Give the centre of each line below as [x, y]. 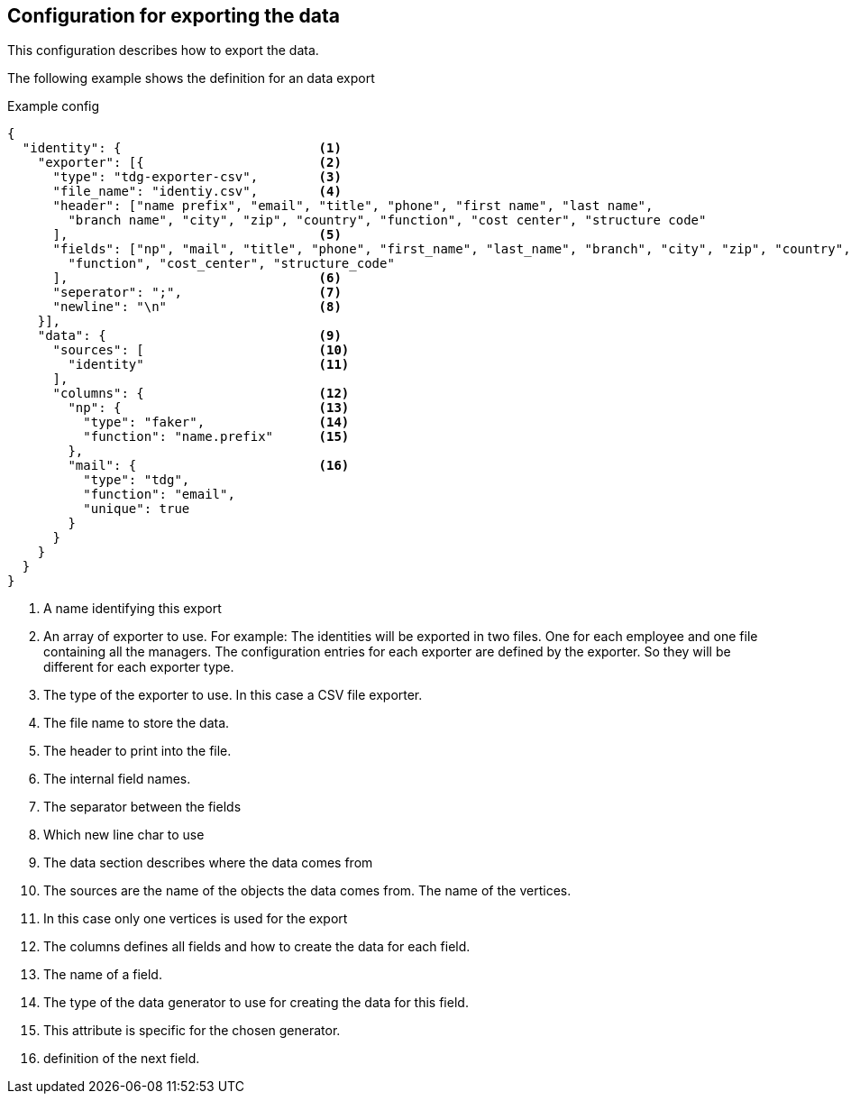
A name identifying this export [133, 609]
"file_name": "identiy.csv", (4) [197, 192]
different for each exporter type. [139, 667]
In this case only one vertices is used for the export [196, 919]
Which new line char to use [124, 835]
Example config [54, 106]
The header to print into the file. [137, 751]
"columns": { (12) [201, 394]
